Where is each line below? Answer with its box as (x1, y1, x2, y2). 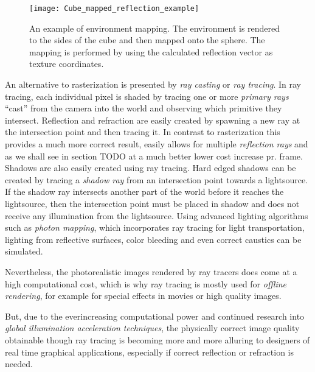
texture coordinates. (29, 57, 104, 70)
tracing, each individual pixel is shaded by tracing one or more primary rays (5, 89, 289, 102)
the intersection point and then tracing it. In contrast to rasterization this (5, 125, 280, 138)
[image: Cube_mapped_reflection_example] (29, 4, 199, 13)
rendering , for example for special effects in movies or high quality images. (5, 289, 282, 302)
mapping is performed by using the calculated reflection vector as (29, 45, 273, 58)
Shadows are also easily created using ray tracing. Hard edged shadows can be (5, 161, 296, 174)
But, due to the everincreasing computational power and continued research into (5, 309, 305, 322)
